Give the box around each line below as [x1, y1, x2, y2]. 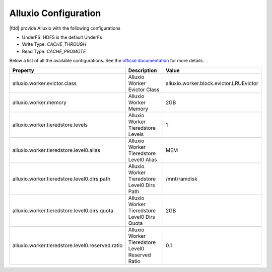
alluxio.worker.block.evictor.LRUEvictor [165, 79, 259, 86]
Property [12, 67, 35, 74]
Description [128, 67, 157, 74]
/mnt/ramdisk [165, 175, 197, 182]
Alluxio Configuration [9, 8, 101, 19]
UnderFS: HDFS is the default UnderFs [22, 34, 103, 40]
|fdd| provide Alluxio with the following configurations [9, 25, 121, 31]
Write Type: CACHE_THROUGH [22, 41, 87, 47]
